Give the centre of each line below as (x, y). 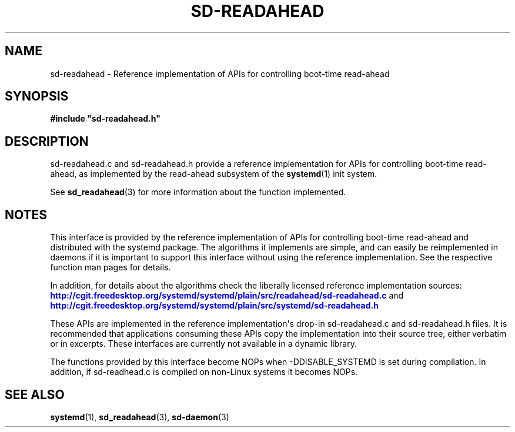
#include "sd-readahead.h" (105, 119)
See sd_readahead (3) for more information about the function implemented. (198, 192)
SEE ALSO (35, 394)
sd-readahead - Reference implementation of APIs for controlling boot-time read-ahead (220, 73)
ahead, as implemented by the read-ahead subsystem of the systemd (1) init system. (214, 174)
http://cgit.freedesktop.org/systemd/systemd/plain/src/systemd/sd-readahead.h (214, 306)
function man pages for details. (111, 267)
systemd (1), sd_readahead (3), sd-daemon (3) (140, 417)
